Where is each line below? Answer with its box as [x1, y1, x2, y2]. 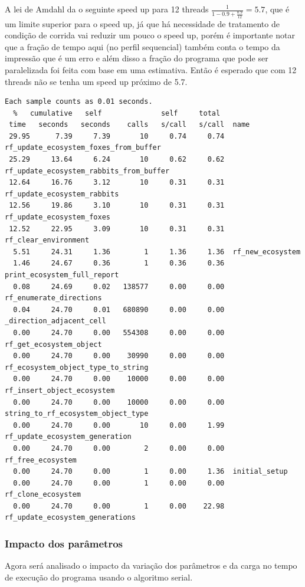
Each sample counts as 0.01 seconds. [5, 97, 153, 106]
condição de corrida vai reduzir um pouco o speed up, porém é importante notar [5, 29, 295, 41]
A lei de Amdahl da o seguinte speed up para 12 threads [5, 3, 209, 15]
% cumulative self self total [13, 109, 221, 117]
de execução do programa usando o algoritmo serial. [5, 570, 193, 583]
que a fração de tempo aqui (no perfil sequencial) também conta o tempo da [5, 40, 280, 53]
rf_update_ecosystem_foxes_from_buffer [5, 143, 161, 152]
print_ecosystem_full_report [5, 271, 119, 280]
